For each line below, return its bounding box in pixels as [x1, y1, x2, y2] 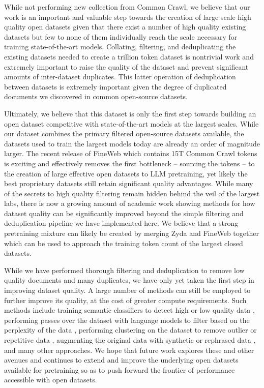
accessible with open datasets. [4, 374, 97, 385]
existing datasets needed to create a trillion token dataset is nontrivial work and [4, 51, 254, 62]
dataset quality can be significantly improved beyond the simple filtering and [4, 207, 244, 218]
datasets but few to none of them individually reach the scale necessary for [4, 31, 238, 42]
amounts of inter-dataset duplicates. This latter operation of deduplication [4, 71, 236, 82]
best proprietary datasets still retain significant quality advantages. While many [4, 178, 253, 189]
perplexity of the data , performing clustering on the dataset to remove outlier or [4, 324, 257, 335]
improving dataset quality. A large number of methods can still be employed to [4, 285, 251, 295]
